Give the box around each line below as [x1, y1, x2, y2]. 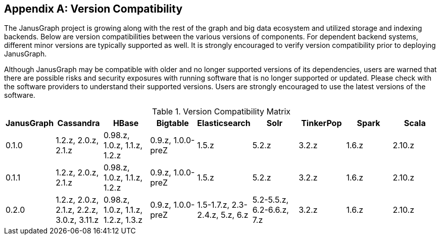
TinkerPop [301, 118, 342, 129]
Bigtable [156, 118, 189, 129]
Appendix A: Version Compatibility [4, 3, 183, 15]
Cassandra [57, 118, 100, 129]
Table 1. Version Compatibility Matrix [152, 106, 290, 117]
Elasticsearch [197, 118, 251, 129]
